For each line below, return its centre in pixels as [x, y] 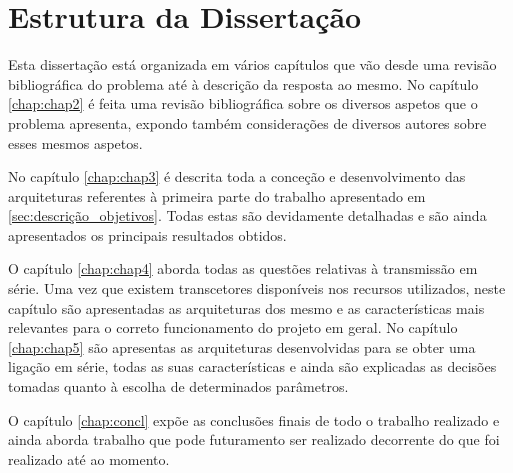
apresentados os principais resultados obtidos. [147, 234]
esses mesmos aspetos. [75, 142]
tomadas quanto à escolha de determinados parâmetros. [178, 386]
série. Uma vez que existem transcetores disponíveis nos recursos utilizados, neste [257, 288]
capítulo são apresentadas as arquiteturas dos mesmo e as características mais [246, 307]
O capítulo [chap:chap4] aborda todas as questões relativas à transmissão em [243, 268]
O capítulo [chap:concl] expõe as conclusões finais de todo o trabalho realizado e [254, 419]
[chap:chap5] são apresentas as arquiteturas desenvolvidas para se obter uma [242, 346]
